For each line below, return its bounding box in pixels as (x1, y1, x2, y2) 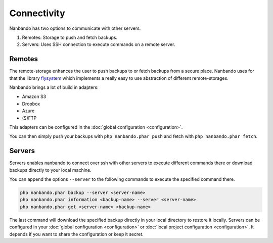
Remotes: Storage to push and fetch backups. (22, 34, 118, 40)
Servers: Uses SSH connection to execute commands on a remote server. (22, 41, 175, 47)
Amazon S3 (22, 93, 47, 100)
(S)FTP (22, 115, 37, 121)
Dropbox (22, 101, 40, 107)
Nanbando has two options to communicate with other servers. (9, 25, 141, 31)
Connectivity (9, 8, 65, 19)
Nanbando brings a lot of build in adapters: (9, 84, 99, 90)
